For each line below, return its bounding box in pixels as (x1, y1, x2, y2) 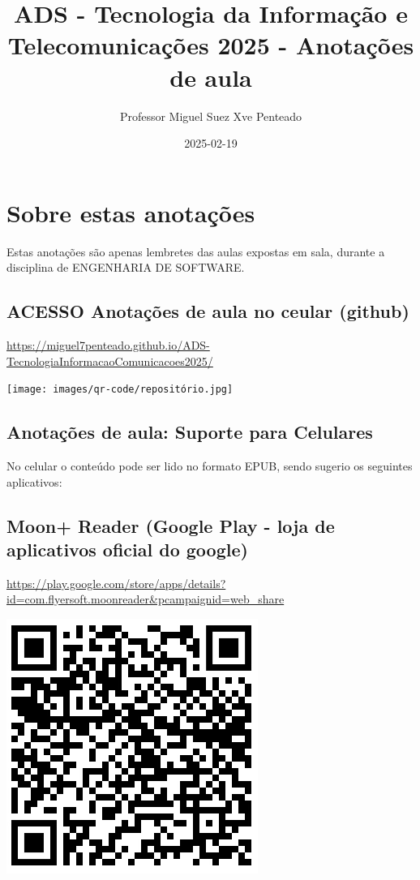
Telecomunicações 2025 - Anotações (7, 28, 414, 62)
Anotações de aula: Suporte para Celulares (6, 419, 373, 444)
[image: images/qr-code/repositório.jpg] (6, 384, 234, 396)
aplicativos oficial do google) (6, 537, 248, 562)
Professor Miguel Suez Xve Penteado (119, 107, 302, 124)
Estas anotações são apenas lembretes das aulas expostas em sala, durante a (6, 243, 385, 260)
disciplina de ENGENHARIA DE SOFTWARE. (6, 259, 245, 276)
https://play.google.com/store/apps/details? (6, 574, 226, 591)
